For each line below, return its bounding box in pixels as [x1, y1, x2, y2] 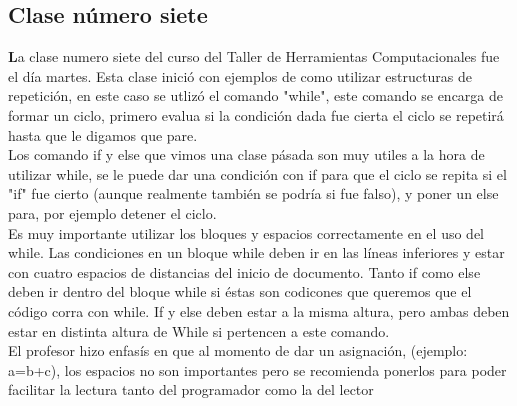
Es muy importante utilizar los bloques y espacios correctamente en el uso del [8, 222, 484, 243]
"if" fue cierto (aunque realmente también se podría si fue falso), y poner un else [8, 183, 499, 204]
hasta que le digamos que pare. [8, 124, 198, 145]
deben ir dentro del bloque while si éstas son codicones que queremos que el [8, 281, 472, 302]
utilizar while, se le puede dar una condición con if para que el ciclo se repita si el [8, 163, 507, 184]
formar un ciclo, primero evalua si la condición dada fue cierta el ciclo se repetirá [8, 104, 504, 125]
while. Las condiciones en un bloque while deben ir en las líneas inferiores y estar [8, 242, 505, 263]
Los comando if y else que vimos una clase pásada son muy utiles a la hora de [8, 144, 485, 165]
